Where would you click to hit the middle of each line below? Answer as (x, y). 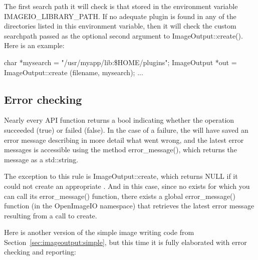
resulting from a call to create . (51, 215)
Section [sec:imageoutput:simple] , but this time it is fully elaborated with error (125, 242)
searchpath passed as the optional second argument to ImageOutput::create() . (123, 35)
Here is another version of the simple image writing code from (99, 232)
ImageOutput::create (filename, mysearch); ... (74, 72)
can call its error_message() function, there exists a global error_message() (120, 196)
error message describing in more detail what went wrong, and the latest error (124, 140)
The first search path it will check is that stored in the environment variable (121, 6)
